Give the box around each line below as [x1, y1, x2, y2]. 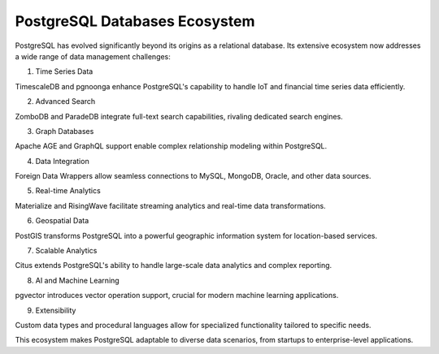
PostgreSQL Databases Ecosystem [15, 12, 255, 30]
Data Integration [35, 156, 89, 166]
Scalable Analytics [35, 246, 98, 256]
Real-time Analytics [35, 186, 101, 196]
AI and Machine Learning [35, 275, 120, 285]
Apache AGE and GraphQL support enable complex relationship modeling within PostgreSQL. [15, 141, 328, 151]
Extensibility [35, 305, 76, 315]
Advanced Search [35, 97, 96, 106]
